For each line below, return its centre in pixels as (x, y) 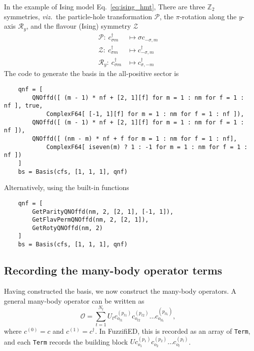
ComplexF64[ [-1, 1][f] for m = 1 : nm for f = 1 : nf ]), (145, 114)
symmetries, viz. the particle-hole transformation (78, 16)
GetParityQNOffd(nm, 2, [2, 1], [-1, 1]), (103, 212)
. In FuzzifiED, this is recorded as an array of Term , (173, 331)
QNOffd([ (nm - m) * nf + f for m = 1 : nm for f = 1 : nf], (135, 138)
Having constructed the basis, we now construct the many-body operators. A (120, 291)
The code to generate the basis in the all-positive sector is (91, 73)
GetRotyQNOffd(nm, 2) (68, 228)
